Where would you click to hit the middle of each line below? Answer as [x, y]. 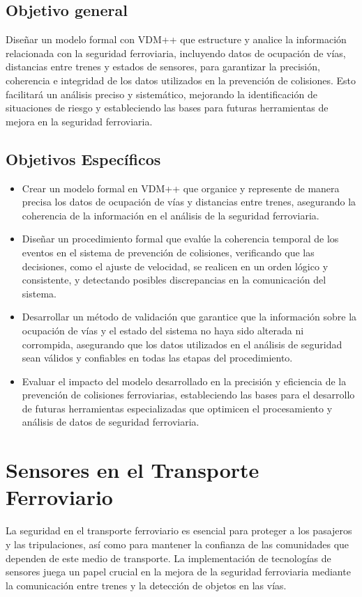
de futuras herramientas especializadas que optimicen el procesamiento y [177, 408]
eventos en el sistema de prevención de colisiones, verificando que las [168, 252]
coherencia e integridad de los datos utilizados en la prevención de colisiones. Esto [181, 80]
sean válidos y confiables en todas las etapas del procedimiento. [157, 358]
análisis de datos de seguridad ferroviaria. [111, 422]
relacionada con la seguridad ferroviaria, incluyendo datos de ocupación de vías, [176, 53]
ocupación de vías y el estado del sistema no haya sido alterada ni [163, 330]
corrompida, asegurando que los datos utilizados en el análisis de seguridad [182, 344]
